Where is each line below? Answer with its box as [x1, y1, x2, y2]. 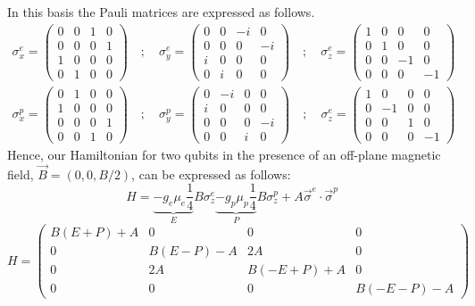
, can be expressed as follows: [131, 164, 291, 183]
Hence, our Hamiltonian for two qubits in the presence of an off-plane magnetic [7, 145, 441, 164]
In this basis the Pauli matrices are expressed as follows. [7, 3, 315, 21]
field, [7, 164, 34, 183]
